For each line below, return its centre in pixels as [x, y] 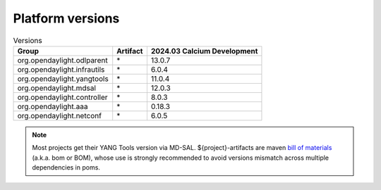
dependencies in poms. [66, 167]
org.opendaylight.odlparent [63, 60]
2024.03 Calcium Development [204, 51]
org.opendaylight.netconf [60, 115]
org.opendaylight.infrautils [61, 69]
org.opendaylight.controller [63, 97]
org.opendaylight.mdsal [57, 88]
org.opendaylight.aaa [53, 106]
